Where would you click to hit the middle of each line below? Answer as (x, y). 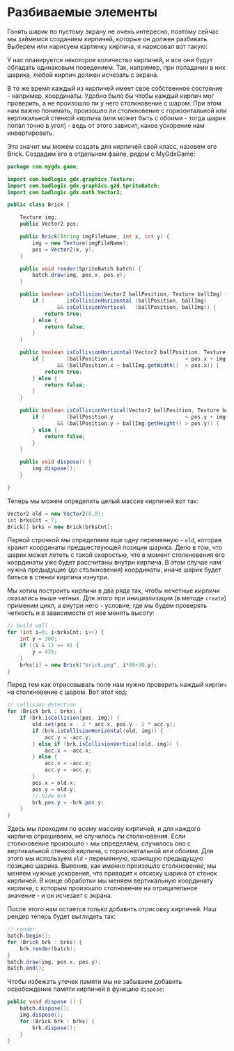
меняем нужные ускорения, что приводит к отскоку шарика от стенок (112, 874)
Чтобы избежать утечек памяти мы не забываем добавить (95, 982)
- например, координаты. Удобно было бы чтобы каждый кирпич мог (111, 96)
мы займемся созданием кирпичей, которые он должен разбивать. (108, 38)
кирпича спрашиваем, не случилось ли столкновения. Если (96, 836)
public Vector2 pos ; (49, 224)
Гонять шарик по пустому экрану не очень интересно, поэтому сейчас (113, 31)
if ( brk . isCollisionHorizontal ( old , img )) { (98, 731)
